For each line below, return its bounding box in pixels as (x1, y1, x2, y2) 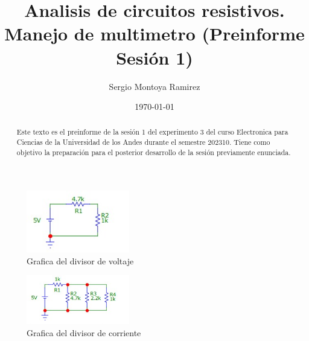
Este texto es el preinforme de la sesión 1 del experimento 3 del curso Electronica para (16, 127, 288, 137)
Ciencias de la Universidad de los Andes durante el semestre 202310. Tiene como (16, 137, 270, 147)
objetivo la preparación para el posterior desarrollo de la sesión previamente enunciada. (16, 147, 291, 157)
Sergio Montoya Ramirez (109, 80, 200, 92)
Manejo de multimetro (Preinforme (4, 21, 305, 46)
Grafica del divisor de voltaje (27, 254, 134, 267)
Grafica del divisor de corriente (27, 326, 141, 339)
